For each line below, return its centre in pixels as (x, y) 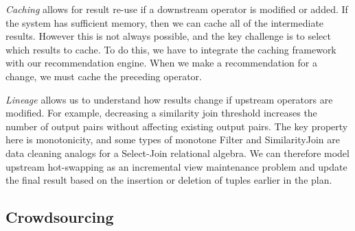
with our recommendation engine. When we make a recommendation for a (161, 63)
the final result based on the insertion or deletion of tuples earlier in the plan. (169, 180)
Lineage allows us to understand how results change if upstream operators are (169, 99)
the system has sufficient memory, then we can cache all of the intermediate (165, 22)
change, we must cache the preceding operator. (104, 76)
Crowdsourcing (60, 217)
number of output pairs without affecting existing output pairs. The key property (177, 126)
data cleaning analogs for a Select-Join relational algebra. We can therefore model (177, 153)
